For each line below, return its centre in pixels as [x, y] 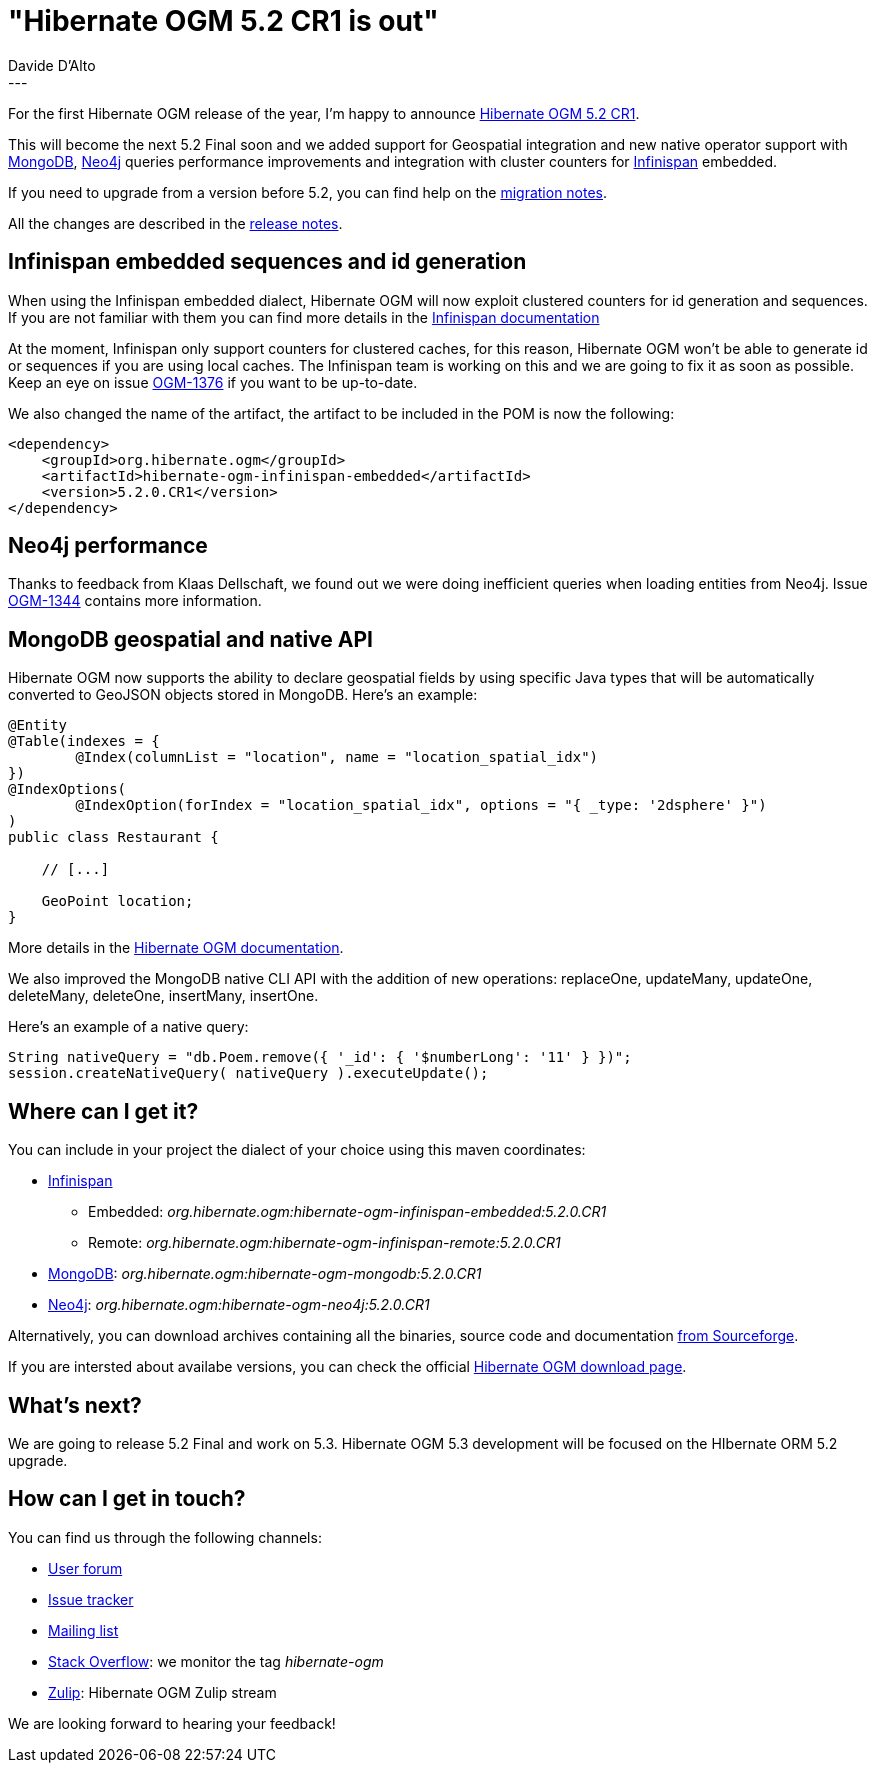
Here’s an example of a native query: [128, 1027]
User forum [85, 1568]
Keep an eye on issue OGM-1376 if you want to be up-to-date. [213, 382]
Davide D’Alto [52, 65]
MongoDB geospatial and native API [190, 639]
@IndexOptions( [67, 789]
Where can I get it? [103, 1111]
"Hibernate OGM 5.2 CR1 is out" [223, 21]
